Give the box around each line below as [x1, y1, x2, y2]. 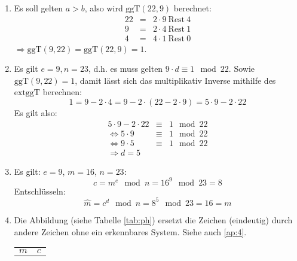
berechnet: [173, 2, 212, 14]
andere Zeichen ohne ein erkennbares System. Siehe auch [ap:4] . [14, 225, 247, 238]
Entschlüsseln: [14, 184, 66, 197]
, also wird [84, 2, 123, 14]
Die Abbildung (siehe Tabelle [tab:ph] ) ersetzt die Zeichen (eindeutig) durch [14, 213, 293, 226]
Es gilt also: [14, 107, 57, 119]
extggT [14, 89, 40, 98]
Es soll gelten [14, 2, 63, 14]
